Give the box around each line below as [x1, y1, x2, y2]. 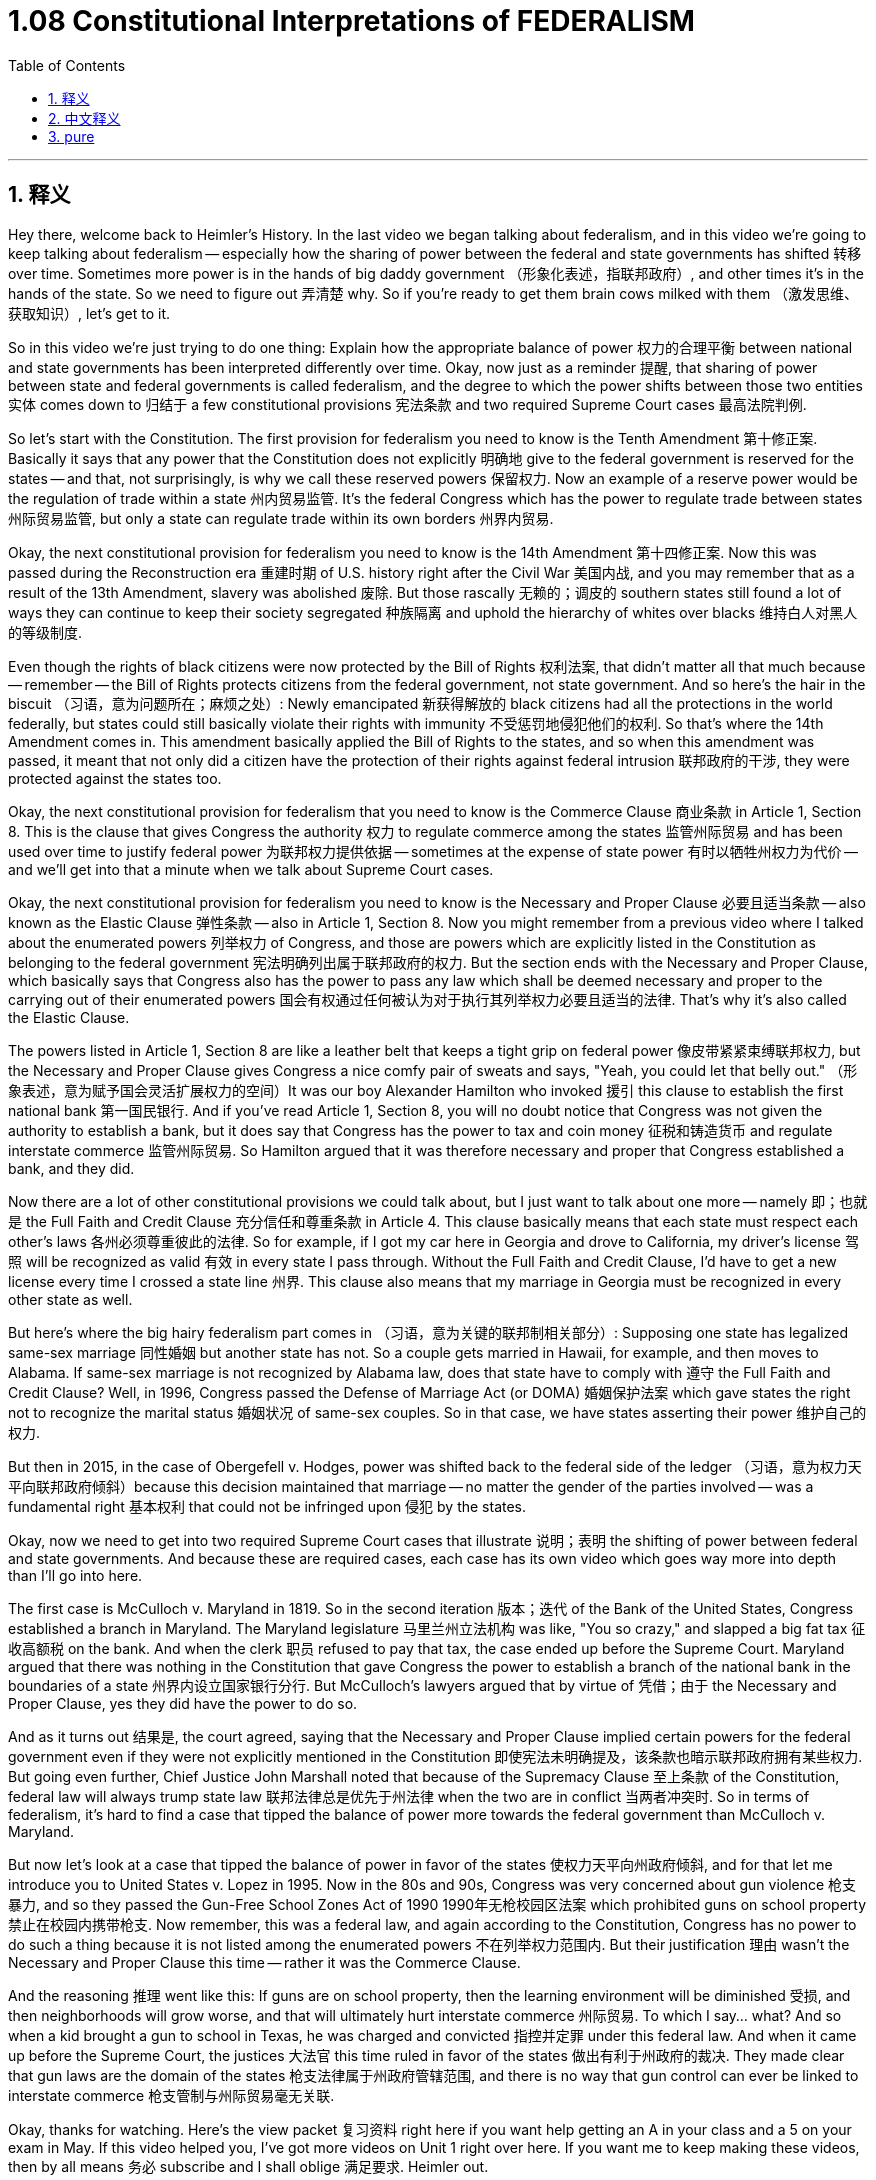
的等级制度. [8, 623, 83, 641]
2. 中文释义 [48, 109, 121, 127]
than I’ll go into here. [8, 1566, 143, 1584]
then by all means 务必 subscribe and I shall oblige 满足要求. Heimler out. [8, 2157, 489, 2175]
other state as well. [8, 1290, 133, 1308]
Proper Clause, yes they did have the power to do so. [8, 1694, 358, 1712]
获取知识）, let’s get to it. [8, 304, 171, 322]
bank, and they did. [8, 1159, 135, 1177]
